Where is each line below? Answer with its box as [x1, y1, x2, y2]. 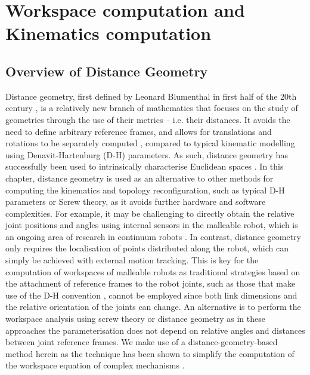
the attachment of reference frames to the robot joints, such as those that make [5, 277, 296, 290]
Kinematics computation [5, 21, 212, 45]
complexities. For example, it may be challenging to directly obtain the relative [5, 207, 294, 219]
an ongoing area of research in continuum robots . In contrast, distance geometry [5, 230, 301, 242]
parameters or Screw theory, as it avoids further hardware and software [5, 195, 266, 208]
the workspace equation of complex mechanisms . [5, 359, 185, 371]
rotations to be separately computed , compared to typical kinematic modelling [5, 137, 295, 149]
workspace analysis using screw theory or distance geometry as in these [5, 312, 265, 325]
